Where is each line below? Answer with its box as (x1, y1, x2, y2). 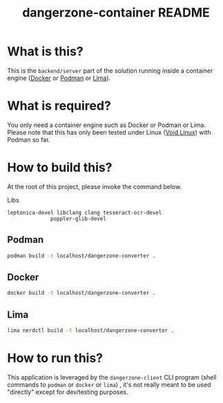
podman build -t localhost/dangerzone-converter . (7, 252, 156, 259)
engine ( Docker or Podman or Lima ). (7, 74, 111, 82)
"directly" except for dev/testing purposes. (7, 388, 129, 396)
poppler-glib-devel (50, 215, 107, 222)
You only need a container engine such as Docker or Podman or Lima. (7, 121, 206, 129)
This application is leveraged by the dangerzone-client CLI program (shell (7, 373, 217, 381)
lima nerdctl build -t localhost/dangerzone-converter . (7, 327, 175, 334)
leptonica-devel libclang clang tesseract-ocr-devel (7, 209, 162, 216)
